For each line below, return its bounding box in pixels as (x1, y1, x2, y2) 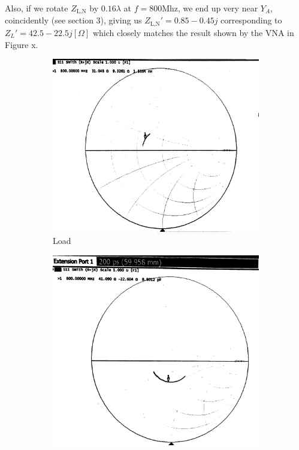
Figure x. (5, 38, 38, 50)
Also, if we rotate (5, 2, 68, 14)
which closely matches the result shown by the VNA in (92, 26, 294, 38)
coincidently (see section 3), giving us (5, 14, 142, 26)
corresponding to (221, 14, 282, 26)
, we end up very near (178, 2, 258, 14)
